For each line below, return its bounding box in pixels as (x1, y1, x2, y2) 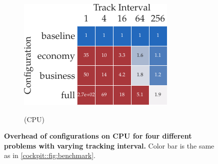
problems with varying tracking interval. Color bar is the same (4, 140, 214, 151)
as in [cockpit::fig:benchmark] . (4, 150, 95, 161)
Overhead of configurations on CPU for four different (4, 131, 192, 141)
